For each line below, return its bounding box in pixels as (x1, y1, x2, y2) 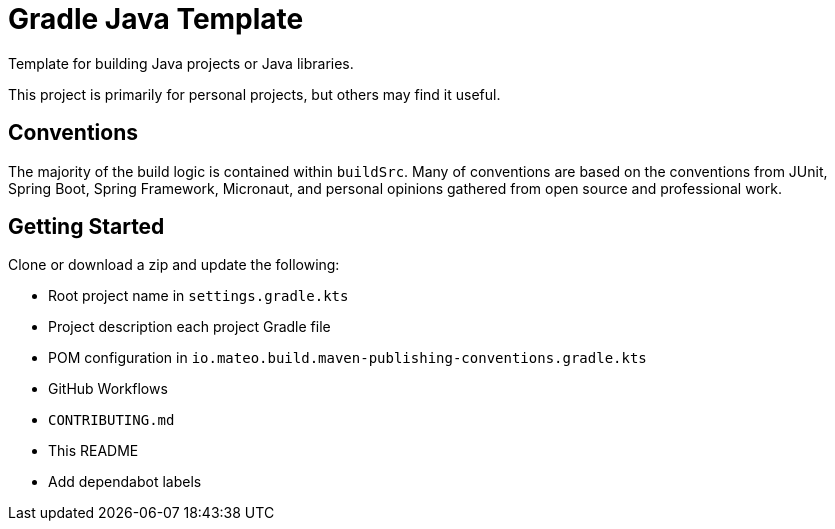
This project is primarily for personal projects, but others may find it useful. (8, 85, 501, 103)
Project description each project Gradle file (48, 318, 331, 336)
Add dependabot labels (48, 473, 202, 491)
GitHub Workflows (48, 380, 168, 398)
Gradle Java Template (8, 2, 304, 36)
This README (48, 442, 139, 460)
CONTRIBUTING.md (48, 412, 175, 429)
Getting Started (8, 214, 165, 240)
